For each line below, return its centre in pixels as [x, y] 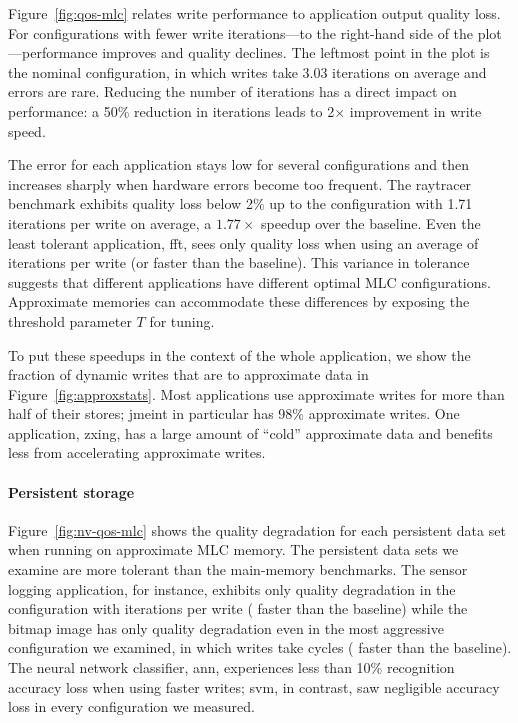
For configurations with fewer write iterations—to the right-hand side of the [241, 32]
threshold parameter [70, 320]
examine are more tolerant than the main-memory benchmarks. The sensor [238, 569]
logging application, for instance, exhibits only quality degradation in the [232, 588]
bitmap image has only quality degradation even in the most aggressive [226, 627]
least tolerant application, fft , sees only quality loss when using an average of [243, 242]
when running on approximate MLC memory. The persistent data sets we [233, 549]
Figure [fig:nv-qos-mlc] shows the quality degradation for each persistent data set [257, 529]
